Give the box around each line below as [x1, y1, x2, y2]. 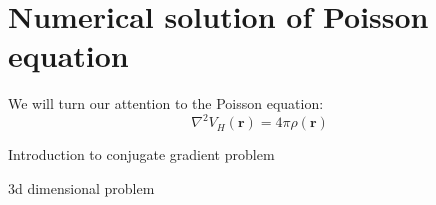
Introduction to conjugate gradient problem [8, 144, 275, 165]
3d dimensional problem [8, 178, 155, 198]
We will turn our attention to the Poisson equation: [8, 93, 324, 114]
